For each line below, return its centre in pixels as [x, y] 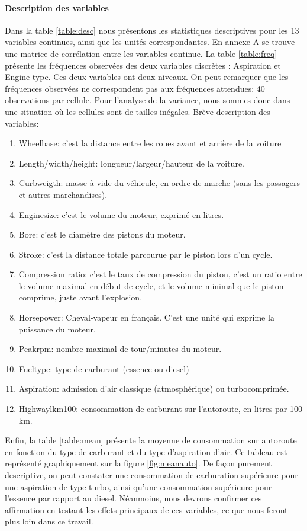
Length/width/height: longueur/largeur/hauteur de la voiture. [131, 163]
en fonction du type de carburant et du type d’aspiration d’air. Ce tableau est [146, 451]
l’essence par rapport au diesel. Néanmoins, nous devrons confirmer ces [133, 498]
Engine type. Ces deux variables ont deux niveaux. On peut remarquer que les [147, 77]
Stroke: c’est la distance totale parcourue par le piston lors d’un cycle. [146, 254]
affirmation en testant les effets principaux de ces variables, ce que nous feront [146, 509]
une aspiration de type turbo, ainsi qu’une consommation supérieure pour [138, 486]
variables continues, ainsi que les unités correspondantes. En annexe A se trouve [150, 42]
